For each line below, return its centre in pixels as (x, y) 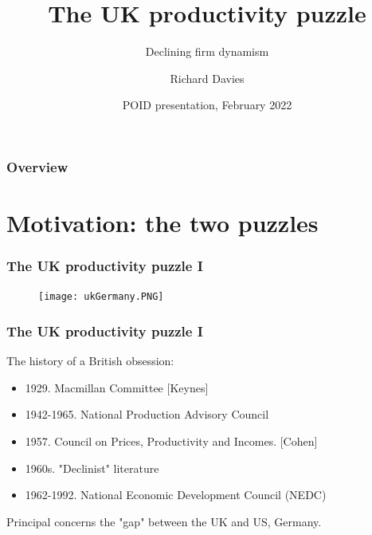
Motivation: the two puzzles (163, 223)
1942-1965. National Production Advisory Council (147, 414)
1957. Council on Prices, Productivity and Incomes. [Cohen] (171, 441)
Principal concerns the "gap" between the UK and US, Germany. (164, 521)
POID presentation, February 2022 (207, 105)
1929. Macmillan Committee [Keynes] (117, 387)
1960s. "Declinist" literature (92, 468)
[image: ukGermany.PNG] (101, 297)
